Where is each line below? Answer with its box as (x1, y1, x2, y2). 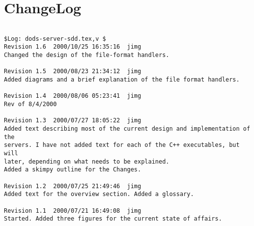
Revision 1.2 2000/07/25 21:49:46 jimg (4, 182, 141, 190)
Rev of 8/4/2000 (4, 101, 57, 108)
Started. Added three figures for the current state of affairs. (4, 215, 222, 223)
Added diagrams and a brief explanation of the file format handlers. (4, 76, 240, 84)
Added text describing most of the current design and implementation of (4, 125, 251, 132)
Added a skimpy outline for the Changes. (4, 166, 141, 173)
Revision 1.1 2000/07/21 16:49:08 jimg (4, 207, 141, 214)
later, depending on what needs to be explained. (4, 158, 169, 165)
